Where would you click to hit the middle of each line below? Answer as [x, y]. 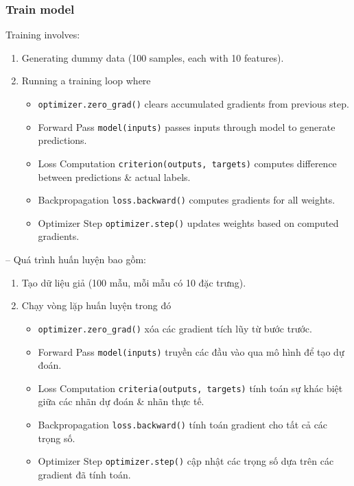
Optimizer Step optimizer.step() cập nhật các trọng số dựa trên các [186, 461]
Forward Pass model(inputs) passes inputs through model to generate [187, 126]
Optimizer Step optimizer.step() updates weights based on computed [188, 222]
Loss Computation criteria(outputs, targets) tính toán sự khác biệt [190, 388]
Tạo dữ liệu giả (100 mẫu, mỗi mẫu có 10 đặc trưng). [134, 282]
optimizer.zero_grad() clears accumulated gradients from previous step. [193, 104]
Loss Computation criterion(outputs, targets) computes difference [187, 163]
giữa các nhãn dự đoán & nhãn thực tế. [121, 401]
